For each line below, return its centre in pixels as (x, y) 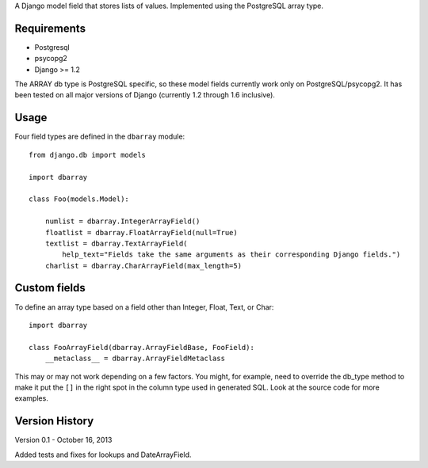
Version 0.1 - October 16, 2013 (63, 440)
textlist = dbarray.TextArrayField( (116, 243)
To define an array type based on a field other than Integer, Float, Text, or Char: (144, 307)
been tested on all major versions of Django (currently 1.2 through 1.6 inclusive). (145, 95)
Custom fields (50, 288)
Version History (54, 421)
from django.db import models (88, 155)
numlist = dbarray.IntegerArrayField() (122, 221)
